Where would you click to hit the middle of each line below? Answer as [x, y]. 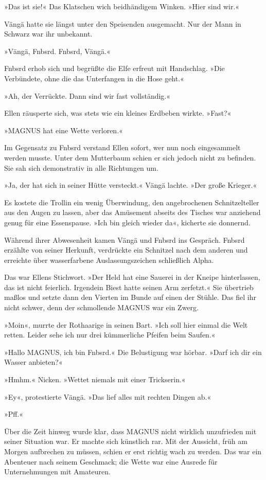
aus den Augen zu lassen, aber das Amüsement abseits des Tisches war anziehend [132, 212]
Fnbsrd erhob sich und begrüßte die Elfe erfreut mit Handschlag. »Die [114, 68]
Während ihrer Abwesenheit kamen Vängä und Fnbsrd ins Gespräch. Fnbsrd [125, 239]
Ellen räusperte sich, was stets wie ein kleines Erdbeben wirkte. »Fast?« [118, 113]
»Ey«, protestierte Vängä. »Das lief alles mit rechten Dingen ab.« [108, 396]
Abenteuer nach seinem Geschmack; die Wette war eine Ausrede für [111, 461]
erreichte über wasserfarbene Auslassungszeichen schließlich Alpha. [109, 260]
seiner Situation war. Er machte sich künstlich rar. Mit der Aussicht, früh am [126, 441]
